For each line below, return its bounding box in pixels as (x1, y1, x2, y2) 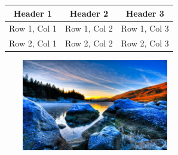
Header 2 (69, 7, 108, 19)
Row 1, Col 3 (121, 22, 169, 35)
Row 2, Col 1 (9, 37, 57, 49)
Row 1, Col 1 (9, 22, 57, 35)
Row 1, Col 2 (65, 22, 113, 35)
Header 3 (125, 7, 164, 19)
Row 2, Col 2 (65, 37, 113, 49)
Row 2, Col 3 (121, 37, 169, 49)
